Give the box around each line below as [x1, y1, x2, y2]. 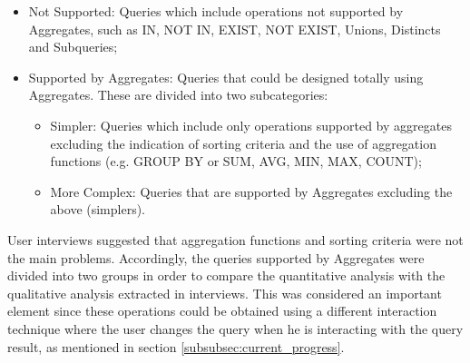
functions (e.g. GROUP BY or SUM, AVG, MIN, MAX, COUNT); [50, 152, 422, 171]
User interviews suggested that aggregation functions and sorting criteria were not [7, 230, 464, 249]
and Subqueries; [28, 37, 118, 56]
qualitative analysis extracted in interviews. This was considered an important [7, 283, 442, 302]
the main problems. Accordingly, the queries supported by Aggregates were [7, 248, 425, 267]
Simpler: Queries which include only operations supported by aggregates [50, 115, 452, 134]
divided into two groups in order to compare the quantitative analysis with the [7, 266, 446, 285]
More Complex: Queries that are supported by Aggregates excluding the [50, 181, 453, 201]
